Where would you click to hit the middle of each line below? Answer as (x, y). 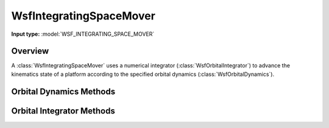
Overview (30, 51)
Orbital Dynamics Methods (63, 91)
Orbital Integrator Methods (63, 111)
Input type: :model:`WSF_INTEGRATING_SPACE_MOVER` (83, 34)
